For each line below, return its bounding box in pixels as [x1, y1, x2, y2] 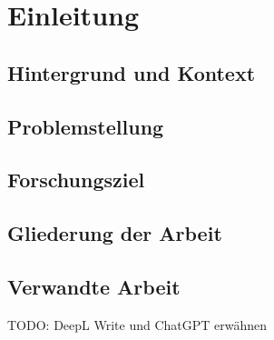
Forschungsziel [7, 165, 145, 194]
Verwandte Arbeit [7, 272, 181, 300]
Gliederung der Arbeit [7, 219, 222, 247]
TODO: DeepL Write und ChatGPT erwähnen [7, 315, 268, 334]
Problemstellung [7, 112, 164, 140]
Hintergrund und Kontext [7, 58, 256, 86]
